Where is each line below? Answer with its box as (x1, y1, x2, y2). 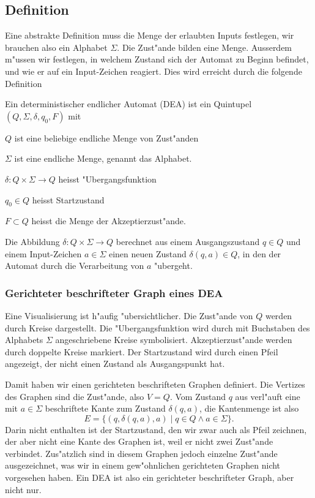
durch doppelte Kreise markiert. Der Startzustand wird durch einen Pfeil (5, 345, 278, 358)
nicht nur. (5, 483, 42, 496)
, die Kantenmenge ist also (199, 402, 299, 415)
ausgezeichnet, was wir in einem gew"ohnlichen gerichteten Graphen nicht (5, 459, 281, 472)
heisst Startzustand (32, 193, 105, 206)
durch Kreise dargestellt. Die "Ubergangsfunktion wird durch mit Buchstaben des (5, 321, 310, 334)
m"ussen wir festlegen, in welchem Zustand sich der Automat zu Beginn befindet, (5, 53, 309, 66)
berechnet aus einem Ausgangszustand (116, 235, 260, 247)
